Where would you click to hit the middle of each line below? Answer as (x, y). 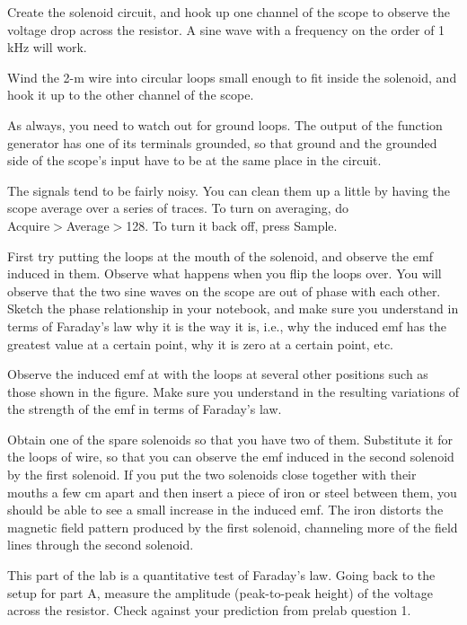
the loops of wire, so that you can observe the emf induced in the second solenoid (231, 457)
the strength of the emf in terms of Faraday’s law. (145, 409)
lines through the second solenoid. (101, 545)
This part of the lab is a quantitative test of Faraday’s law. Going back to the (221, 575)
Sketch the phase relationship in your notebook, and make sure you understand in (233, 308)
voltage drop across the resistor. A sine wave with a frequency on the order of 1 (226, 29)
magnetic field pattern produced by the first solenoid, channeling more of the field (233, 527)
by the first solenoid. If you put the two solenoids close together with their (212, 475)
